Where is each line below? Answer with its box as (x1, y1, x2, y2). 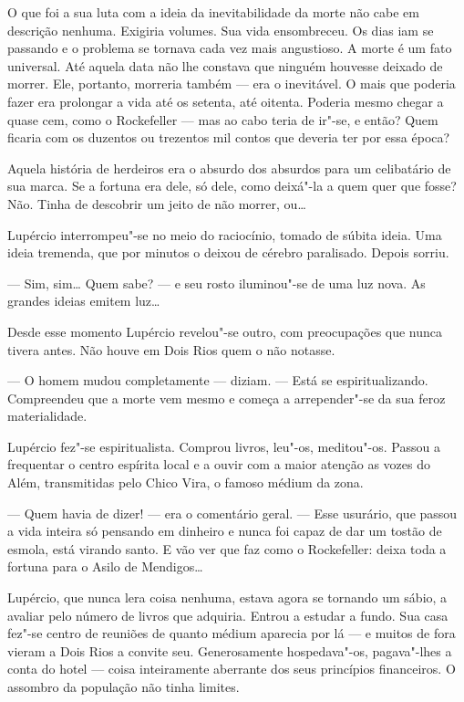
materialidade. (7, 406, 88, 425)
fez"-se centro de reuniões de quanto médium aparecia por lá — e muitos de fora (7, 623, 456, 643)
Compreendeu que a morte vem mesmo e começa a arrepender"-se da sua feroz (7, 388, 446, 407)
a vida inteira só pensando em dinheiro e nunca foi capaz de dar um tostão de (7, 521, 442, 540)
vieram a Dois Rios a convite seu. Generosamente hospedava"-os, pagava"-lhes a (7, 641, 452, 660)
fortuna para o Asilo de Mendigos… (7, 557, 203, 576)
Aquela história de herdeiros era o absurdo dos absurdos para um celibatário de (7, 158, 451, 177)
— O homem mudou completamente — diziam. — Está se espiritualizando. (7, 371, 428, 390)
